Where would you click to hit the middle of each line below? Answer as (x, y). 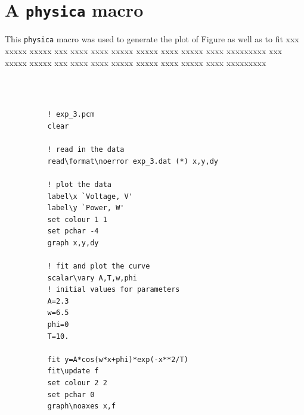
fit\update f (73, 371)
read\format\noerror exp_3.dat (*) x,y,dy (133, 161)
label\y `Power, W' (86, 208)
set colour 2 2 (77, 383)
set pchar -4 (73, 231)
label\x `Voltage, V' (90, 196)
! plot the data (79, 184)
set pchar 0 (71, 394)
